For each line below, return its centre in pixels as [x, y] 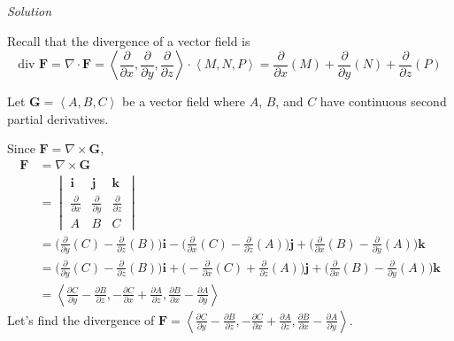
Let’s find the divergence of [81, 319]
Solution [30, 11]
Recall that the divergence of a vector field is [129, 40]
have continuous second [383, 101]
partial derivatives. [58, 118]
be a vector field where [184, 101]
